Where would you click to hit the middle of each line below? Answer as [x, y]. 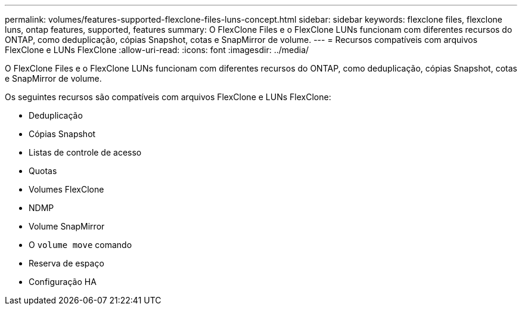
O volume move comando [80, 245]
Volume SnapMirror [67, 226]
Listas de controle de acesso [85, 152]
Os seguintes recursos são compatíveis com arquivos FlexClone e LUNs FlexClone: [168, 97]
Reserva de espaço [66, 263]
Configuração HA [63, 282]
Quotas [43, 171]
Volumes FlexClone [66, 189]
